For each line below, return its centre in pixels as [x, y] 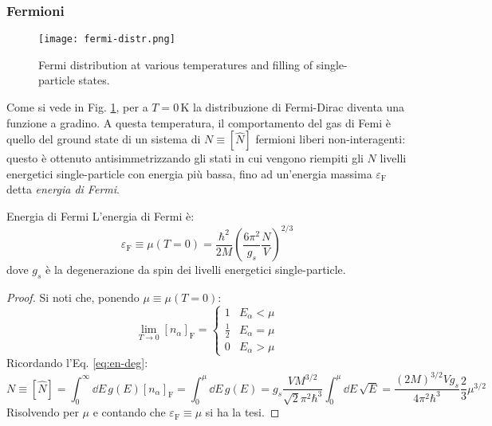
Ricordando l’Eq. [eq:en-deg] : [77, 363]
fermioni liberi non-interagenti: [331, 139]
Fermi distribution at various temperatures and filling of [176, 64]
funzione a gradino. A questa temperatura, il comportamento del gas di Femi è [199, 122]
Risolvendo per [43, 412]
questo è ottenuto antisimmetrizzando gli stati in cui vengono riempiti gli [185, 158]
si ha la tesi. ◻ [242, 412]
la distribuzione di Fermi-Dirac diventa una [299, 107]
